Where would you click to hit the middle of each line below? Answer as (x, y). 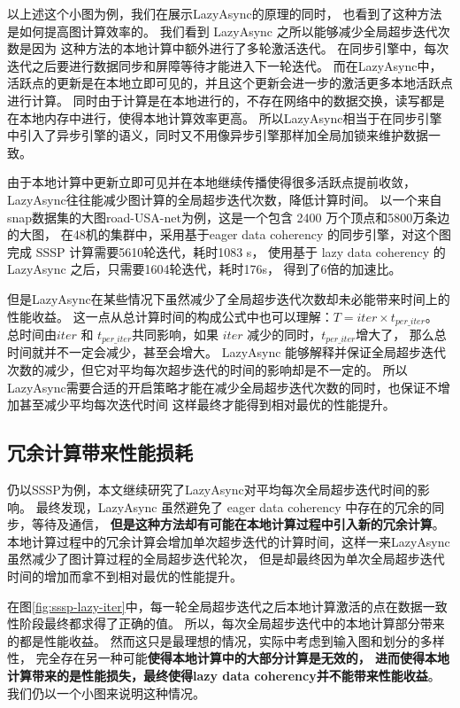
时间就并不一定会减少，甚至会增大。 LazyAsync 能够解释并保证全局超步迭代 (227, 352)
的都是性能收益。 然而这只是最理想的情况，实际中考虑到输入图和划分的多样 (226, 640)
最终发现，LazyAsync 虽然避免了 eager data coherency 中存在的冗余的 (234, 506)
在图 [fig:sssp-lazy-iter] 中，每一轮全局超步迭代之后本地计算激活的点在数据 (215, 606)
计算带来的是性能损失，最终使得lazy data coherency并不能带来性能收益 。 (224, 675)
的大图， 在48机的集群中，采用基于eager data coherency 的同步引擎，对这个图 (230, 234)
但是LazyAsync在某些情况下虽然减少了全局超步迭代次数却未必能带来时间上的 (229, 298)
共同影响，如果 (176, 334)
